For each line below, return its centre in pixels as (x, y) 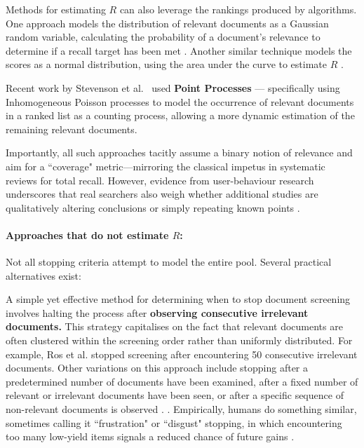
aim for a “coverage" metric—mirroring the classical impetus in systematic (166, 166)
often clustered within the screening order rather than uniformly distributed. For (179, 340)
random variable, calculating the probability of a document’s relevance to (163, 37)
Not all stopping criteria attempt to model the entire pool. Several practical (169, 262)
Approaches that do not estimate (87, 235)
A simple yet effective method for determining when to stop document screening (178, 299)
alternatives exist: (43, 275)
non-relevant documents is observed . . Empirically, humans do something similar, (181, 409)
